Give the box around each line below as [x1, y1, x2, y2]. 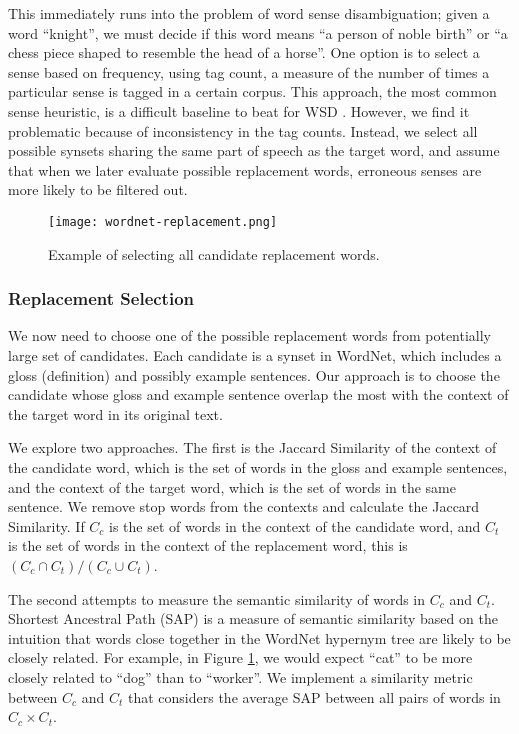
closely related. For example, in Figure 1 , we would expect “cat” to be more [8, 647, 473, 668]
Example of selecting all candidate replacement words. [48, 243, 380, 264]
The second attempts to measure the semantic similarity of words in [8, 588, 426, 609]
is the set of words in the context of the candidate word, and [109, 515, 481, 536]
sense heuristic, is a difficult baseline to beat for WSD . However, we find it [8, 100, 470, 121]
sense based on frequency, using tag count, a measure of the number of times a [8, 61, 490, 82]
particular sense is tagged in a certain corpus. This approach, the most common [8, 81, 497, 102]
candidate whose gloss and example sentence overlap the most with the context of [8, 384, 509, 405]
